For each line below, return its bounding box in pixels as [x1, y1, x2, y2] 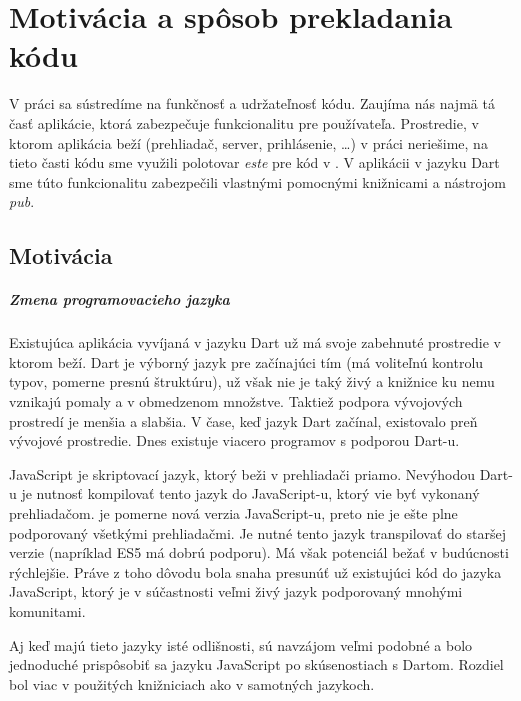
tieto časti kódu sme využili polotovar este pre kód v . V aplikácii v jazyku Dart [9, 152, 500, 173]
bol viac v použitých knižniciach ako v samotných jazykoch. [9, 673, 375, 694]
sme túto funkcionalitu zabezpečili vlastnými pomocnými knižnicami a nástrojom [9, 171, 506, 192]
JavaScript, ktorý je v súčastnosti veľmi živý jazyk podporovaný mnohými [9, 581, 463, 602]
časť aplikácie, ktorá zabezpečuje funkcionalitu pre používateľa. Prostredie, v [9, 112, 479, 133]
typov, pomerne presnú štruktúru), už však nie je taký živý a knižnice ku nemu [9, 371, 495, 392]
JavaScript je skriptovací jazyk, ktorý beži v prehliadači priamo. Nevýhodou [9, 463, 476, 484]
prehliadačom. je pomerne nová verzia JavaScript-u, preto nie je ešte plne [9, 502, 458, 523]
